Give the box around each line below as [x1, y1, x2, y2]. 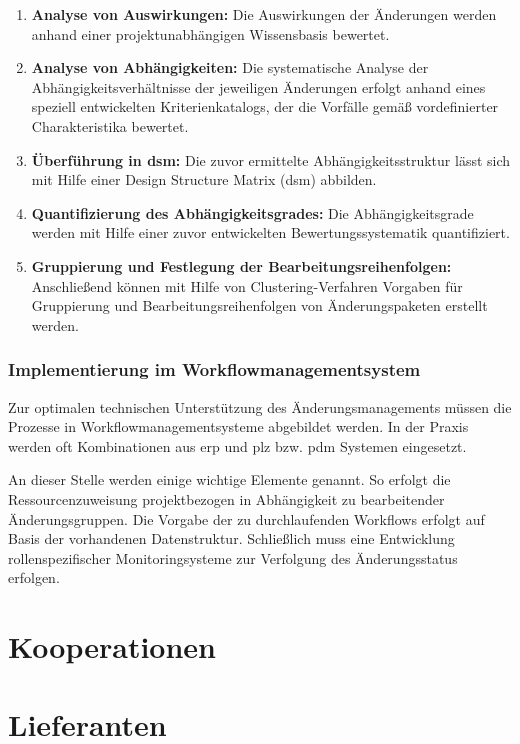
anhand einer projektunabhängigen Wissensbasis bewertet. [31, 23, 390, 44]
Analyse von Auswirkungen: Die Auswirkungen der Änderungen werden [31, 4, 497, 24]
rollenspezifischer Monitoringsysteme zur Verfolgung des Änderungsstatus [8, 547, 458, 568]
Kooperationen [8, 626, 216, 667]
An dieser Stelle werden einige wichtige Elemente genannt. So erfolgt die [8, 469, 451, 490]
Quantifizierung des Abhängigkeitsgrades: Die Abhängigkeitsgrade [31, 202, 474, 223]
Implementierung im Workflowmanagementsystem [8, 357, 421, 382]
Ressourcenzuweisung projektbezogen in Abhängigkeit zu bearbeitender [8, 488, 445, 509]
